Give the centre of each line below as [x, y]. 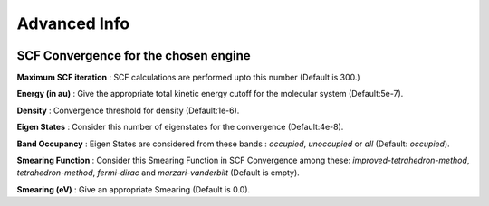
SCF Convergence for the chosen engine [134, 56]
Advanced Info [73, 23]
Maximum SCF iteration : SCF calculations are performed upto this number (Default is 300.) [189, 78]
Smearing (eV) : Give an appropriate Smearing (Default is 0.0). [134, 189]
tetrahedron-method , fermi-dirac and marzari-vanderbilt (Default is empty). [158, 173]
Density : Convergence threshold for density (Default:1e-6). [128, 110]
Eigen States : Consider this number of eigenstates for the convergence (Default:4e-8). [180, 127]
